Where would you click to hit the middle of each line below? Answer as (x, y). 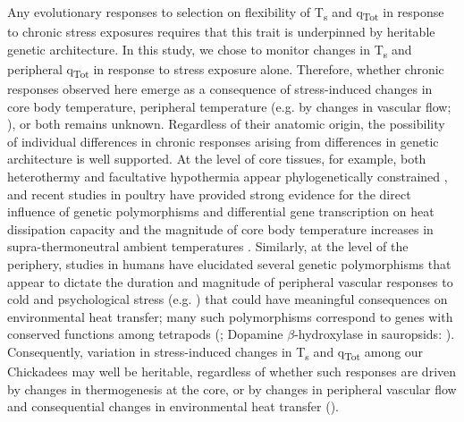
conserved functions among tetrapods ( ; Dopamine (145, 334)
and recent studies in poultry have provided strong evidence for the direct (209, 194)
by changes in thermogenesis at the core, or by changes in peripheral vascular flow (232, 388)
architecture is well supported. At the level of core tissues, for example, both (217, 159)
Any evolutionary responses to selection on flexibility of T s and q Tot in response (226, 13)
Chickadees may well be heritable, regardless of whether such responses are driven (232, 371)
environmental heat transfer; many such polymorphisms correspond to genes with (230, 316)
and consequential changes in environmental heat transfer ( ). (173, 406)
